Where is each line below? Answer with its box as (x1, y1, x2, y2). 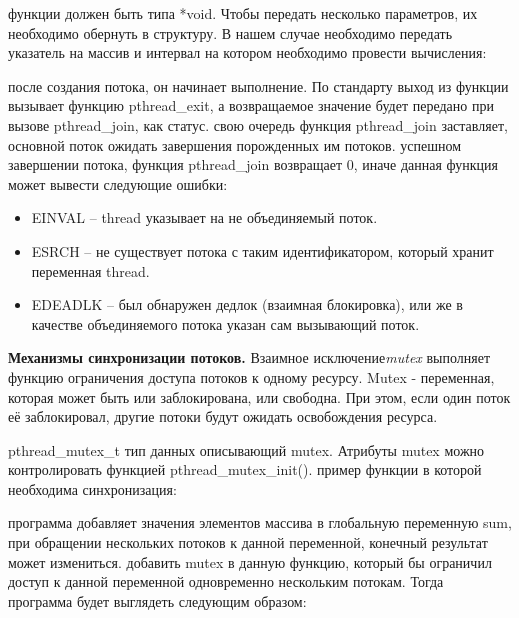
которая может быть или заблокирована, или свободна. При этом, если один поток (8, 386, 511, 407)
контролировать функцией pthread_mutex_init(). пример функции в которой (8, 459, 482, 480)
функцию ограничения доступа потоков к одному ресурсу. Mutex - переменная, (8, 366, 495, 387)
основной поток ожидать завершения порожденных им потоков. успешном (8, 134, 462, 155)
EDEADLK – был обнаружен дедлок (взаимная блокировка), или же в (31, 294, 463, 315)
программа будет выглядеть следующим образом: (8, 590, 307, 611)
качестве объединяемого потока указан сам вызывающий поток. (31, 313, 420, 334)
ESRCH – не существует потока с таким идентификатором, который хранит (31, 240, 494, 261)
